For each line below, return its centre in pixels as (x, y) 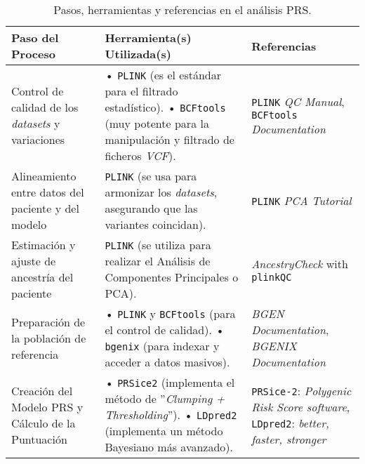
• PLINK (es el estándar (163, 75)
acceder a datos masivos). (167, 362)
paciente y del (45, 208)
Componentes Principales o (172, 277)
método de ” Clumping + (165, 398)
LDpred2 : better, (290, 423)
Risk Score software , (301, 406)
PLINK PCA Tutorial (301, 200)
